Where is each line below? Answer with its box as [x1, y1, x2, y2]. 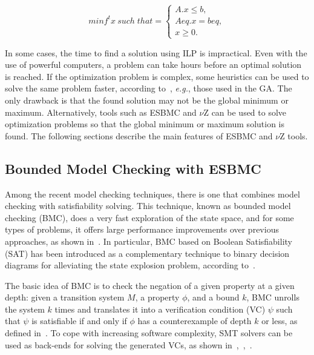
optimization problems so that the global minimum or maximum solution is [5, 118, 284, 130]
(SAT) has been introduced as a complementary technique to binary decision [5, 247, 290, 259]
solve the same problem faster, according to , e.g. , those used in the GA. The [5, 82, 292, 95]
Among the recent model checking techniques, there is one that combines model [5, 187, 300, 200]
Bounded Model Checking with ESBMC [5, 159, 261, 177]
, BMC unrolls [246, 291, 299, 304]
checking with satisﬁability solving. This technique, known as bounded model [5, 199, 291, 212]
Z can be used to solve [203, 105, 287, 118]
